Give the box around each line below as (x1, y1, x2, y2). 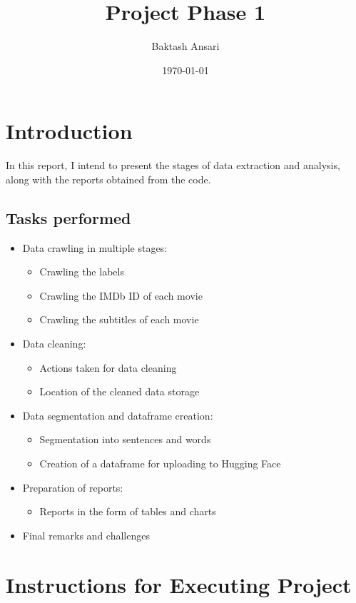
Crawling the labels (39, 264, 124, 279)
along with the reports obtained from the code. (6, 171, 211, 186)
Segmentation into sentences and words (39, 432, 211, 447)
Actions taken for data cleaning (39, 360, 177, 375)
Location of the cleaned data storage (39, 384, 200, 399)
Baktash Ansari (151, 39, 220, 54)
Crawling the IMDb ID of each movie (39, 288, 203, 303)
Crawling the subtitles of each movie (39, 312, 199, 327)
